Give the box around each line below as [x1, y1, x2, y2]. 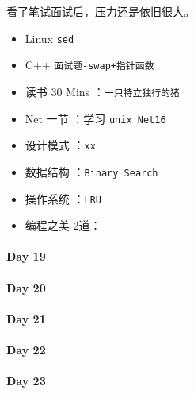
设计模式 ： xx [25, 137, 96, 153]
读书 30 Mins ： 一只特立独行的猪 [25, 83, 180, 99]
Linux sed [25, 29, 74, 46]
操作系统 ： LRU [25, 190, 101, 207]
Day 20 [6, 279, 46, 295]
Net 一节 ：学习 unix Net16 [25, 110, 166, 126]
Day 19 [6, 248, 46, 265]
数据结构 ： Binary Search [25, 163, 158, 180]
